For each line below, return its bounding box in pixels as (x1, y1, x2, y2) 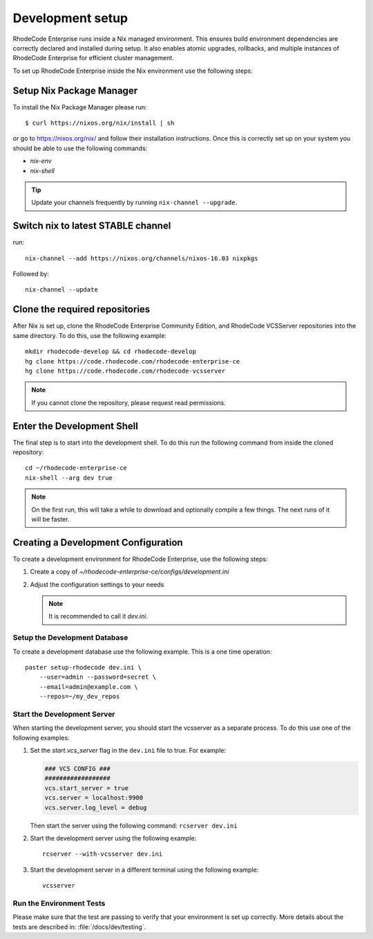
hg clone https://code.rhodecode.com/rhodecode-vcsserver (25, 367, 226, 375)
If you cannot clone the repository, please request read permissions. (31, 398, 226, 406)
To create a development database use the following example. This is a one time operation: (12, 647, 272, 656)
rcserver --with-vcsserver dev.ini (42, 850, 163, 858)
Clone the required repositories (12, 303, 151, 315)
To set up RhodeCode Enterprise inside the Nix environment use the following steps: (12, 66, 253, 75)
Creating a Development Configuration (12, 537, 183, 548)
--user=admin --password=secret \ (39, 673, 157, 681)
